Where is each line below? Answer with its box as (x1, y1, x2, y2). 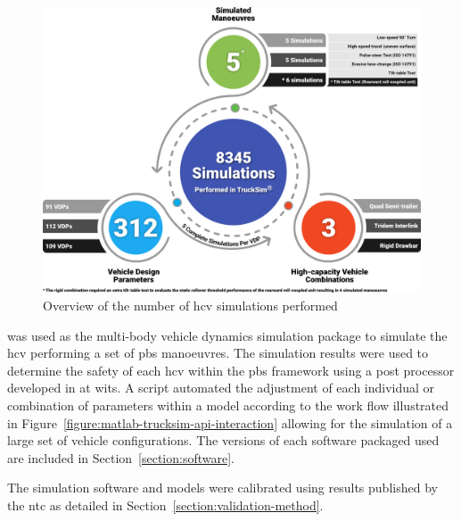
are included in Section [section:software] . (7, 448, 235, 467)
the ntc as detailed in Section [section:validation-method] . (7, 496, 324, 515)
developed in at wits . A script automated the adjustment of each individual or (7, 378, 435, 397)
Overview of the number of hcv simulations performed (43, 296, 338, 315)
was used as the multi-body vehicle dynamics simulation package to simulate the (7, 326, 448, 344)
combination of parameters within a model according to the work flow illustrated (7, 396, 449, 415)
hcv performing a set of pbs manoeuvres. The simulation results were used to (7, 343, 429, 362)
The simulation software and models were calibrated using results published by (7, 478, 438, 497)
